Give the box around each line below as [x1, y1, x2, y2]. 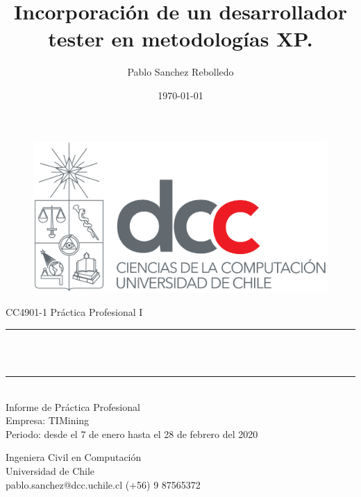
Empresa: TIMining [6, 413, 90, 428]
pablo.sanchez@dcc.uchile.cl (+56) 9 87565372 [6, 477, 201, 491]
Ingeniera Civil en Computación [6, 450, 142, 464]
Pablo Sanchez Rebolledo [127, 65, 234, 79]
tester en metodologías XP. [48, 24, 313, 53]
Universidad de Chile [6, 464, 95, 478]
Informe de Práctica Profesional [6, 399, 140, 414]
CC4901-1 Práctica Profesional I [6, 305, 143, 319]
